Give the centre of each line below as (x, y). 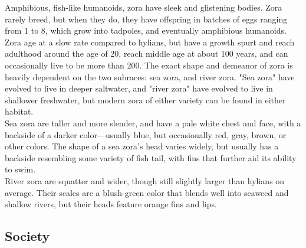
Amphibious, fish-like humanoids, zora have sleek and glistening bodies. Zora (144, 7)
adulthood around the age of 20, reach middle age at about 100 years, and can (147, 53)
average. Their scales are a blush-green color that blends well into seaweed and (147, 192)
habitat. (19, 111)
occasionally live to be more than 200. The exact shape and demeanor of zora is (149, 65)
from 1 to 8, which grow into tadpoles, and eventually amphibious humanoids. (146, 30)
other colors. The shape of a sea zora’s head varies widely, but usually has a (142, 146)
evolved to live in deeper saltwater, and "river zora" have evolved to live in (139, 88)
